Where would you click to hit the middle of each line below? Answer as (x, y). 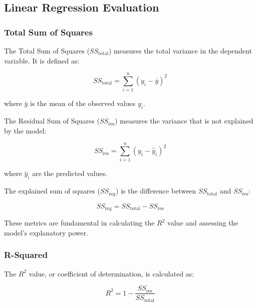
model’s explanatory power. (46, 232)
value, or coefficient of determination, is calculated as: (111, 273)
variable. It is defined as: (42, 60)
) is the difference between (156, 191)
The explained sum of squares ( (52, 191)
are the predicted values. (70, 173)
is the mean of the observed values (83, 103)
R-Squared (26, 255)
